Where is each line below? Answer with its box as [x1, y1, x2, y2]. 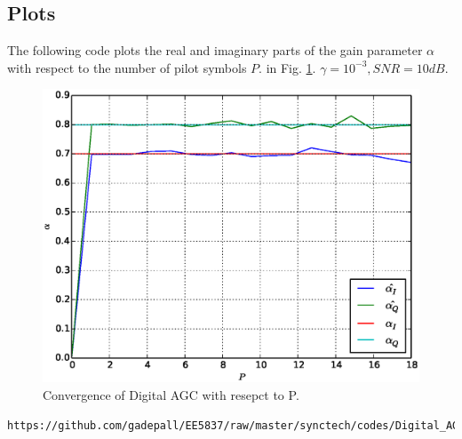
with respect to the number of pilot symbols [7, 58, 247, 76]
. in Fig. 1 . [259, 58, 316, 76]
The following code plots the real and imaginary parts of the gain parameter [7, 41, 423, 60]
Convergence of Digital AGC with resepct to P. [43, 385, 299, 403]
